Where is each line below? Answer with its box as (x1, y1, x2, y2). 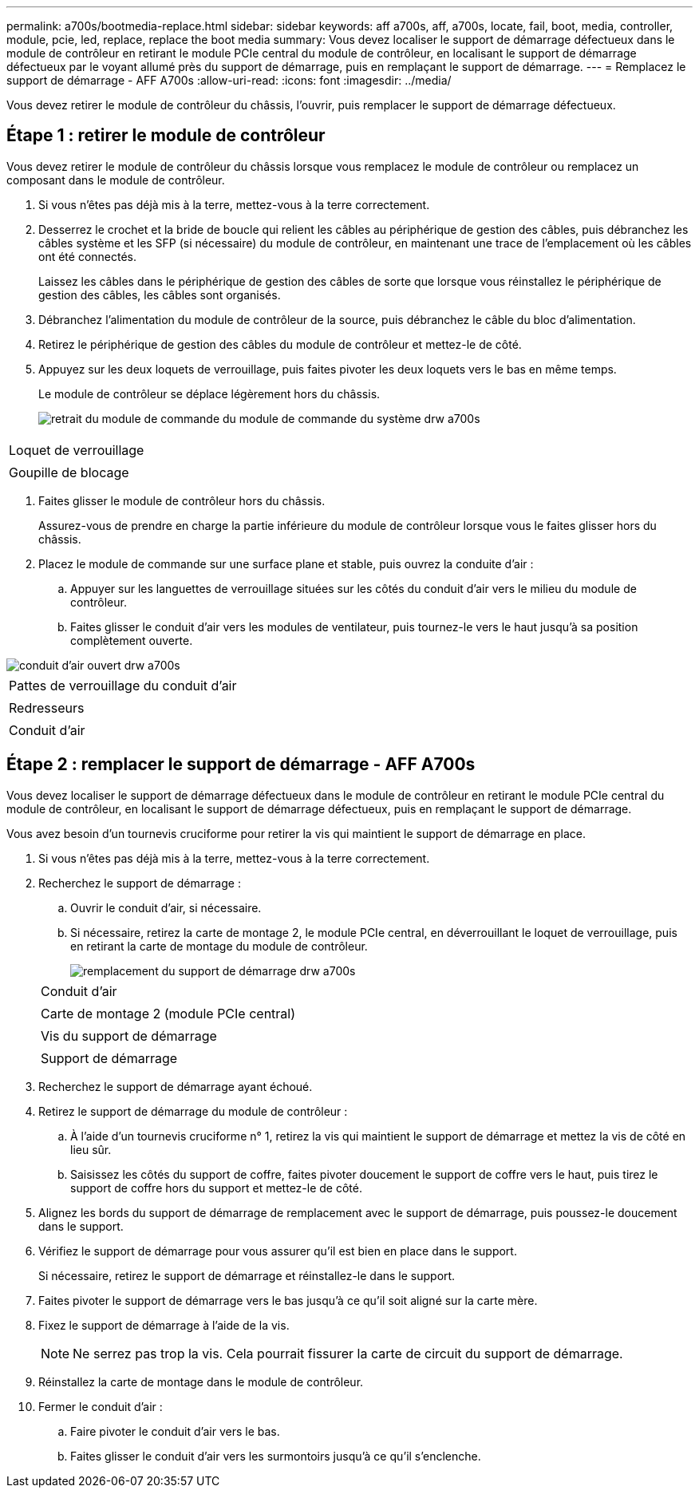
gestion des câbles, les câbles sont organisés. (38, 287, 281, 302)
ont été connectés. (38, 249, 137, 263)
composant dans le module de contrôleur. (6, 172, 225, 187)
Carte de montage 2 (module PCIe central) (41, 1005, 296, 1022)
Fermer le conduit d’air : (38, 1399, 163, 1413)
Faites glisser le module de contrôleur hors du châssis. (38, 493, 326, 508)
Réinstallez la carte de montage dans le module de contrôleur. (38, 1374, 364, 1389)
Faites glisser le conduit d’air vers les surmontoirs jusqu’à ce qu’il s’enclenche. (70, 1449, 481, 1463)
